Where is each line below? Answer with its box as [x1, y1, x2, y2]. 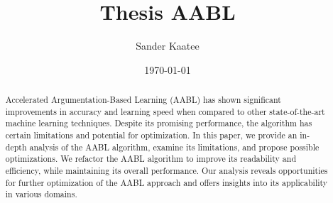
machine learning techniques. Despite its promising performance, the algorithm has [5, 117, 312, 129]
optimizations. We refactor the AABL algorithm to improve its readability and [5, 153, 297, 165]
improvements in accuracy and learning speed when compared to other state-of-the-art [5, 105, 325, 117]
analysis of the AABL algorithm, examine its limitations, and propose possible [29, 141, 320, 153]
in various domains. [5, 188, 77, 200]
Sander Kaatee [136, 38, 200, 53]
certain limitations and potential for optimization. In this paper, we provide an [5, 129, 297, 141]
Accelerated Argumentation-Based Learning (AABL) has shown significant [5, 94, 281, 106]
